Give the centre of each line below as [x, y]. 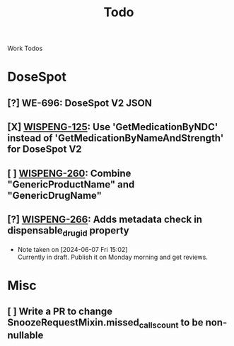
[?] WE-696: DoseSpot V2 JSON [80, 103]
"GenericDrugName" [55, 195]
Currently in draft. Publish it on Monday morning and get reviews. [113, 257]
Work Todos [25, 48]
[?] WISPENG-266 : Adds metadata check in [105, 219]
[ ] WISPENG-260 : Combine [69, 173]
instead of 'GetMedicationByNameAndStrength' [116, 138]
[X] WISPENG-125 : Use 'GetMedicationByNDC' [113, 127]
